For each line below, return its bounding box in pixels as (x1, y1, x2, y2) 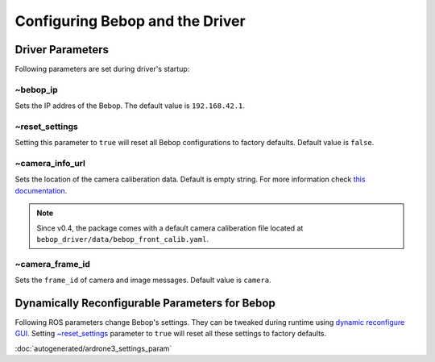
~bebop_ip (14, 84, 58, 95)
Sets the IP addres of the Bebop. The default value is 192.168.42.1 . (14, 101, 246, 110)
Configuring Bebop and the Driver (14, 12, 246, 30)
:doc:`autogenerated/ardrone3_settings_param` (14, 343, 172, 353)
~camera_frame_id (14, 258, 90, 269)
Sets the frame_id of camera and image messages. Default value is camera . (14, 275, 271, 285)
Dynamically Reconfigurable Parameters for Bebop (14, 297, 275, 310)
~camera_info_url (14, 158, 86, 169)
